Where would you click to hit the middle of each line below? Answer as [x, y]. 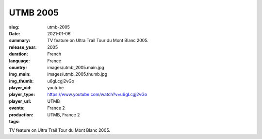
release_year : [23, 47]
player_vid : [20, 88]
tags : [14, 122]
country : [18, 67]
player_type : [22, 95]
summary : [20, 41]
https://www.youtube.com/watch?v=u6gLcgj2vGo [97, 95]
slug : [14, 27]
